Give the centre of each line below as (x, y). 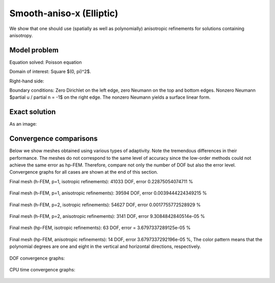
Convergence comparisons (53, 139)
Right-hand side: (27, 81)
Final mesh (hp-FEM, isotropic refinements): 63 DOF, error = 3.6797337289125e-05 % (100, 228)
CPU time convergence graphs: (43, 269)
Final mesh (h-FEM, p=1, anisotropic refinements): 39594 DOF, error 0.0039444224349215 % (108, 193)
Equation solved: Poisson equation (46, 62)
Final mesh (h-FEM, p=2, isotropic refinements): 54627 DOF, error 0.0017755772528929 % (105, 205)
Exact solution (33, 112)
